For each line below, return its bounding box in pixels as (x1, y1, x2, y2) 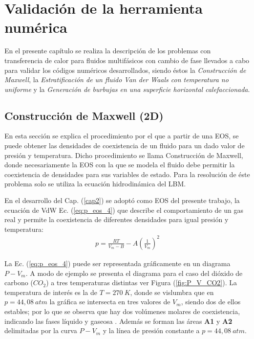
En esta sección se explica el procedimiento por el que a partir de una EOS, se (4, 131, 239, 141)
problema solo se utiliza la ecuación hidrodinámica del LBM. (4, 179, 186, 189)
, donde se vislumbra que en (130, 287, 214, 297)
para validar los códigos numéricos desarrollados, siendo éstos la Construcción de (4, 65, 246, 75)
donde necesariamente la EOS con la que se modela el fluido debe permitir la (4, 159, 235, 170)
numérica (4, 17, 67, 37)
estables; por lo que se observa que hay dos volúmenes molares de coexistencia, (4, 306, 240, 316)
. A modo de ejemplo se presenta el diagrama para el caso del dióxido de (25, 268, 243, 278)
